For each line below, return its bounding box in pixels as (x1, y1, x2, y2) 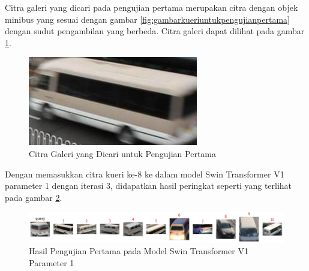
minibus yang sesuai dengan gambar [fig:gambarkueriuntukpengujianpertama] (5, 13, 290, 25)
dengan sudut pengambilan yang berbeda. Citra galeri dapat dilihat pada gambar (5, 25, 305, 37)
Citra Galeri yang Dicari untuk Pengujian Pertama (29, 147, 216, 159)
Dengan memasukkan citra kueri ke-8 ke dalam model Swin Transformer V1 (5, 167, 284, 180)
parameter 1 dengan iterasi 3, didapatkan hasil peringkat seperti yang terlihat (5, 179, 292, 192)
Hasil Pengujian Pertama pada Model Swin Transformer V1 (29, 245, 248, 257)
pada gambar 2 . (5, 191, 62, 203)
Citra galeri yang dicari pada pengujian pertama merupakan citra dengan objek (5, 1, 298, 13)
